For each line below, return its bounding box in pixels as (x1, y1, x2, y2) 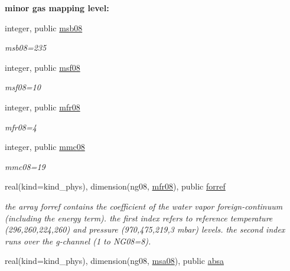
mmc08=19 (5, 160, 45, 172)
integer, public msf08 (5, 61, 80, 73)
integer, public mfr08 (5, 100, 80, 113)
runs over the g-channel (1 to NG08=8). (5, 234, 151, 247)
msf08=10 (5, 81, 41, 93)
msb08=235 (5, 41, 47, 54)
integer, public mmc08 (5, 141, 85, 153)
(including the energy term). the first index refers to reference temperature (5, 211, 273, 224)
